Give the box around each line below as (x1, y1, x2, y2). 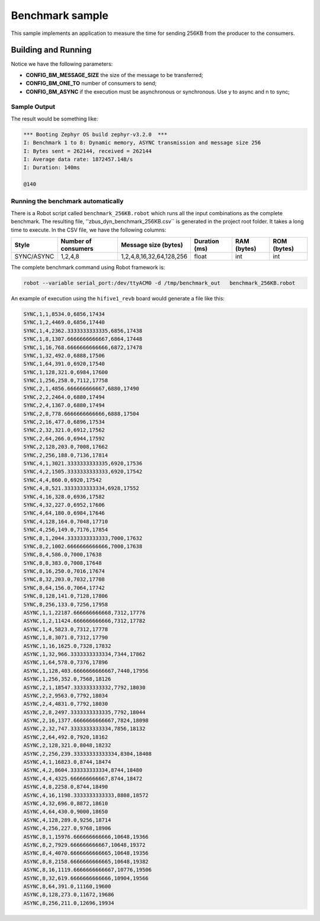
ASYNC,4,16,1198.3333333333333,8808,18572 (23, 792, 149, 798)
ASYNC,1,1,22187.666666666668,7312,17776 (23, 609, 146, 616)
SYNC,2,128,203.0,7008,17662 (23, 443, 108, 450)
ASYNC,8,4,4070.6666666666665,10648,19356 (23, 850, 149, 856)
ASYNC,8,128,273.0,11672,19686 (23, 891, 115, 898)
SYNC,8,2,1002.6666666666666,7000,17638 (23, 543, 142, 549)
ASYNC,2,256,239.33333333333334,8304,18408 (23, 750, 152, 757)
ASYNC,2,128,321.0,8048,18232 (23, 742, 111, 749)
